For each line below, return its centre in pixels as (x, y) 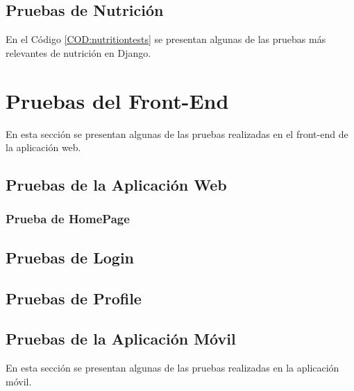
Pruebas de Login (70, 257)
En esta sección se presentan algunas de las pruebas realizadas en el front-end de (177, 133)
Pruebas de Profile (74, 298)
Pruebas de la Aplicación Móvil (121, 339)
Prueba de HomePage (68, 219)
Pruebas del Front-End (117, 100)
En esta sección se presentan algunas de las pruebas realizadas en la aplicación (172, 368)
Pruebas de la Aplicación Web (116, 185)
